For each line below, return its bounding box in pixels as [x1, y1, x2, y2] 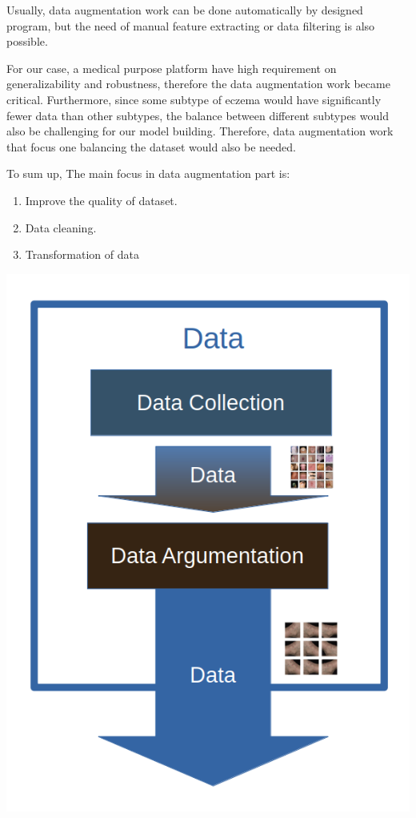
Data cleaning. [25, 219, 97, 236]
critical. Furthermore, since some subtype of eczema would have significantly [6, 91, 382, 107]
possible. [6, 33, 48, 50]
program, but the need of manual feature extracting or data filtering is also [6, 17, 375, 34]
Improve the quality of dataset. [25, 191, 178, 208]
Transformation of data [25, 246, 139, 263]
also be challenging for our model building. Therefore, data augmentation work [6, 123, 394, 139]
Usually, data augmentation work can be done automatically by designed [6, 2, 363, 18]
